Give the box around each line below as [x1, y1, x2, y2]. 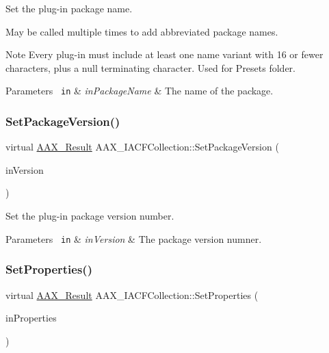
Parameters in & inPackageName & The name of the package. [5, 83, 274, 98]
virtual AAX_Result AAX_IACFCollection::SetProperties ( [5, 287, 259, 302]
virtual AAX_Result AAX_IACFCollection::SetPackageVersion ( [5, 140, 279, 154]
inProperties [5, 311, 57, 325]
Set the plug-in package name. [5, 1, 133, 15]
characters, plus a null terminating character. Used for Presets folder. [5, 60, 296, 75]
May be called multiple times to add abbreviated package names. [5, 24, 278, 38]
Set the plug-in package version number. [5, 209, 174, 223]
